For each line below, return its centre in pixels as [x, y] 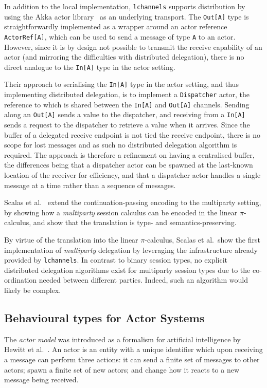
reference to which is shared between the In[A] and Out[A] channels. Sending [127, 104]
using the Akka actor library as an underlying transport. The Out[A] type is [127, 16]
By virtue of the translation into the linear [71, 239]
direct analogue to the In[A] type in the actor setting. [90, 67]
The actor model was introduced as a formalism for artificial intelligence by [122, 339]
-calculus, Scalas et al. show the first [202, 239]
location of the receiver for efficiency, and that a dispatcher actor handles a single [132, 175]
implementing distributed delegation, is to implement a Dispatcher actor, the [127, 94]
